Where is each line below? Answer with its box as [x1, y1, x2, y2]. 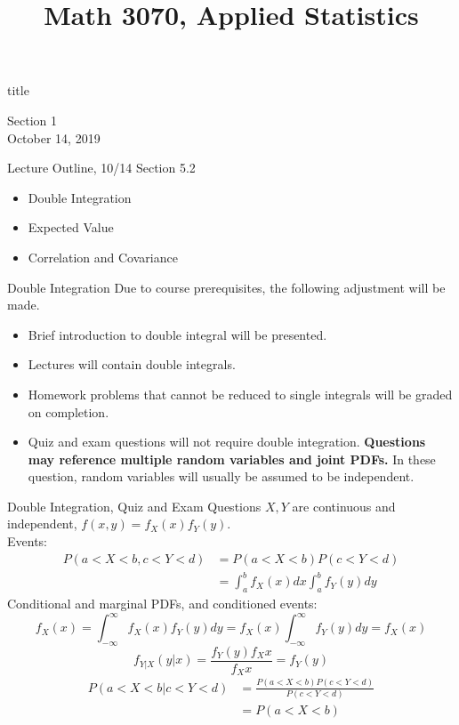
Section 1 [7, 110, 57, 129]
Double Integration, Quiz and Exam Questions [7, 496, 262, 515]
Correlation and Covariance [28, 247, 178, 266]
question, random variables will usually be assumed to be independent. [28, 467, 415, 486]
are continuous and [292, 496, 396, 515]
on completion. [28, 402, 109, 421]
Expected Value [28, 218, 114, 237]
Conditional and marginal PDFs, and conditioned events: [7, 594, 318, 613]
